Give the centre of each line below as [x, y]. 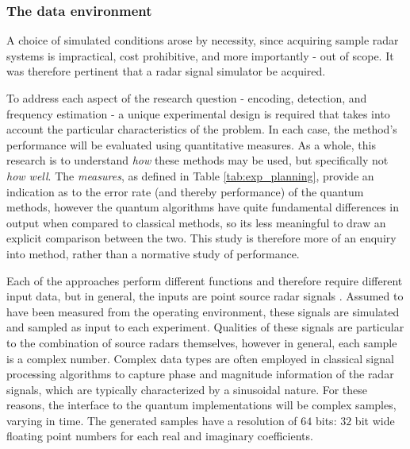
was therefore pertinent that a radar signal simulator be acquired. [166, 71]
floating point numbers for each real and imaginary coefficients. [160, 436]
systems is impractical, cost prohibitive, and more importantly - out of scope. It [200, 55]
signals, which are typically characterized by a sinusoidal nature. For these [187, 389]
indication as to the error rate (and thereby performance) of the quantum [185, 191]
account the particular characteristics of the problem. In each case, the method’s [202, 129]
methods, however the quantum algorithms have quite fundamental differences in [203, 207]
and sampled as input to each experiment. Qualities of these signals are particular [205, 327]
